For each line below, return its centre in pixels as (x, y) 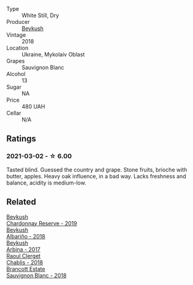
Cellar (14, 113)
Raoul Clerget (24, 256)
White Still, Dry (40, 15)
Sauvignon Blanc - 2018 (36, 275)
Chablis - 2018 (25, 262)
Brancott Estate (26, 268)
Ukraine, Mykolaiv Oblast (53, 54)
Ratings (21, 139)
